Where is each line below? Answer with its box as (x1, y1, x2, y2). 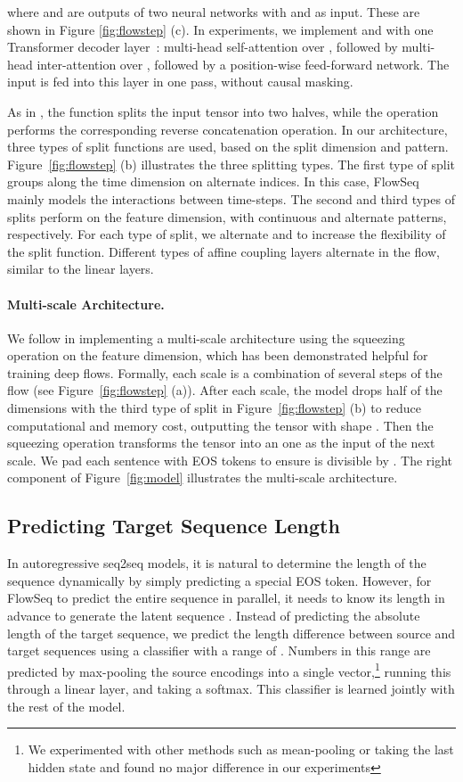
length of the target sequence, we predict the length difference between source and (7, 623, 456, 642)
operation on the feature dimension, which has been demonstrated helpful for (7, 346, 428, 365)
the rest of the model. (7, 696, 126, 715)
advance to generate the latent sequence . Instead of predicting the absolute (7, 606, 420, 625)
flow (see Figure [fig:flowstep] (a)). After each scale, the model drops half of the (7, 381, 443, 399)
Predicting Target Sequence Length (7, 512, 340, 539)
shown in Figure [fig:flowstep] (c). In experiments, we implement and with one (7, 20, 434, 38)
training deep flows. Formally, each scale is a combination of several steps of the (7, 363, 443, 382)
